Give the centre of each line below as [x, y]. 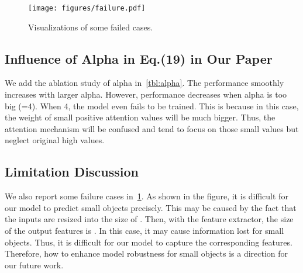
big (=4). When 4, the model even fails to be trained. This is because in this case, [152, 106]
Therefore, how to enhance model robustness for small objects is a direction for [147, 253]
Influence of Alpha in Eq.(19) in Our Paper [139, 58]
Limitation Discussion [72, 172]
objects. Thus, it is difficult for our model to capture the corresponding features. [149, 242]
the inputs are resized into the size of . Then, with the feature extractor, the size [149, 219]
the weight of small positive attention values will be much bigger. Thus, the [140, 117]
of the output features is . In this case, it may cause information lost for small [144, 230]
